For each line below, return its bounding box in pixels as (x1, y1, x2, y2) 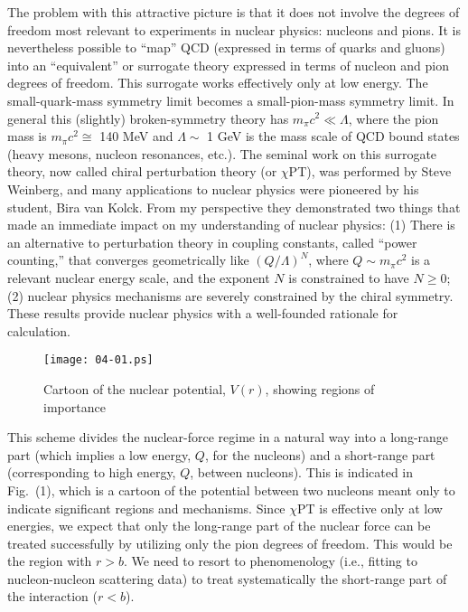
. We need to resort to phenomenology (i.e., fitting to (124, 551, 417, 570)
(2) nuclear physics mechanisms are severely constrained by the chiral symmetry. (7, 286, 454, 305)
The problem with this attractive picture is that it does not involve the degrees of (7, 3, 460, 21)
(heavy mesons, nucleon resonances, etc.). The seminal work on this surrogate (7, 144, 437, 163)
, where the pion (348, 108, 439, 127)
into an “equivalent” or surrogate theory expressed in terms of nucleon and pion (7, 55, 449, 74)
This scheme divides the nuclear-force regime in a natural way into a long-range (7, 428, 449, 447)
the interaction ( (7, 587, 98, 606)
